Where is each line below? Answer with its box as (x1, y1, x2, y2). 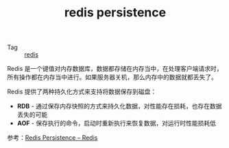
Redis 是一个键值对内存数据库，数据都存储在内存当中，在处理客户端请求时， (7, 65, 223, 73)
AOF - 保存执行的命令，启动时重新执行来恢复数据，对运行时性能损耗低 (16, 119, 216, 128)
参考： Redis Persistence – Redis (7, 134, 98, 142)
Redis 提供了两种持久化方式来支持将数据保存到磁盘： (7, 87, 157, 96)
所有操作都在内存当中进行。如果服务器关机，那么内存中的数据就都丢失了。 (7, 73, 217, 81)
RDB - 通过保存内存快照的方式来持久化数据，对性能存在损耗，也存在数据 (16, 102, 222, 110)
